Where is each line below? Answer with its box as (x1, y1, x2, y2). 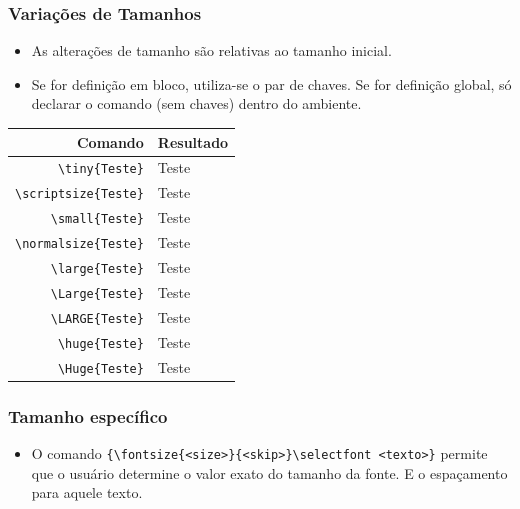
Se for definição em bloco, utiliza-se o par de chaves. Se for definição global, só (31, 73, 512, 94)
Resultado (157, 131, 229, 152)
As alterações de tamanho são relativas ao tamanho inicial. (31, 40, 392, 61)
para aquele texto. (31, 482, 143, 503)
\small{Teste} (50, 212, 144, 227)
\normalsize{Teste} (15, 237, 144, 252)
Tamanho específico (8, 403, 168, 428)
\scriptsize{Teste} (15, 187, 144, 202)
